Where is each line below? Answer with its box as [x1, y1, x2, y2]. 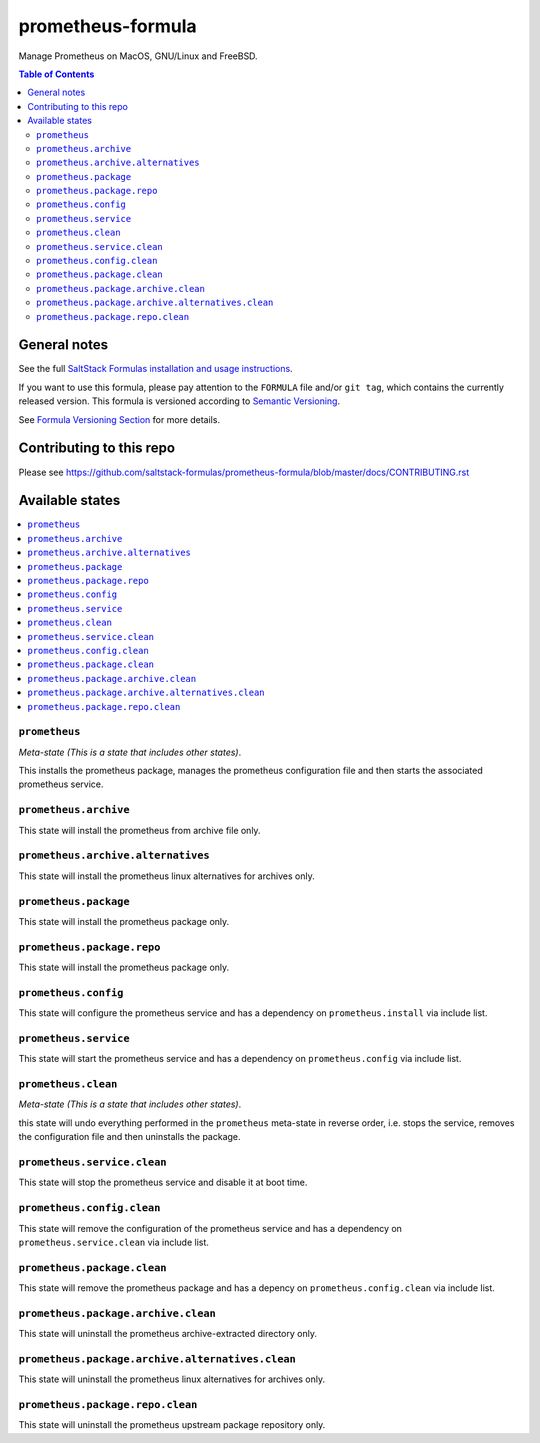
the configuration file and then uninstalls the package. [18, 1131, 241, 1143]
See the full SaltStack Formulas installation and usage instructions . [18, 363, 294, 375]
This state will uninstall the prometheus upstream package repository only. [18, 1419, 326, 1431]
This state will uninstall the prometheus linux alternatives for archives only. [18, 1373, 325, 1385]
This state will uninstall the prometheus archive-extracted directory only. [18, 1328, 317, 1340]
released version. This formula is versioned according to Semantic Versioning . [18, 395, 340, 407]
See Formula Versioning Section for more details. [18, 413, 220, 425]
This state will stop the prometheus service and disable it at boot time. [18, 1176, 308, 1189]
